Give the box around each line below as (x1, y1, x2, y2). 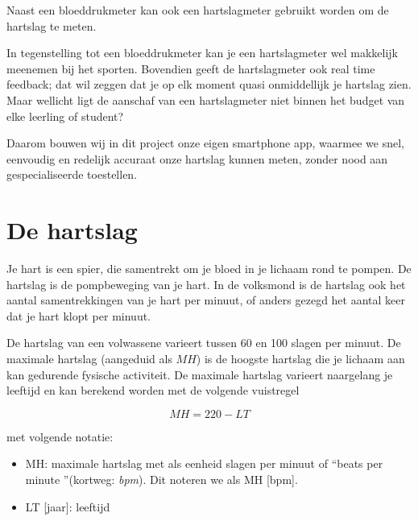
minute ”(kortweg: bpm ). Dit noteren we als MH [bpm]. (25, 471, 298, 487)
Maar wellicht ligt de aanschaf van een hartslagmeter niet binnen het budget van (6, 91, 405, 108)
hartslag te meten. (6, 17, 97, 34)
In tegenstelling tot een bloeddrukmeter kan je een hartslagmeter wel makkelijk (6, 44, 399, 61)
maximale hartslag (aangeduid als (6, 350, 172, 367)
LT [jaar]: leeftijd (25, 498, 110, 515)
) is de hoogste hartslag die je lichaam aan (196, 350, 405, 367)
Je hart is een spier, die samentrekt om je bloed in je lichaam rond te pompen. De (6, 260, 412, 277)
